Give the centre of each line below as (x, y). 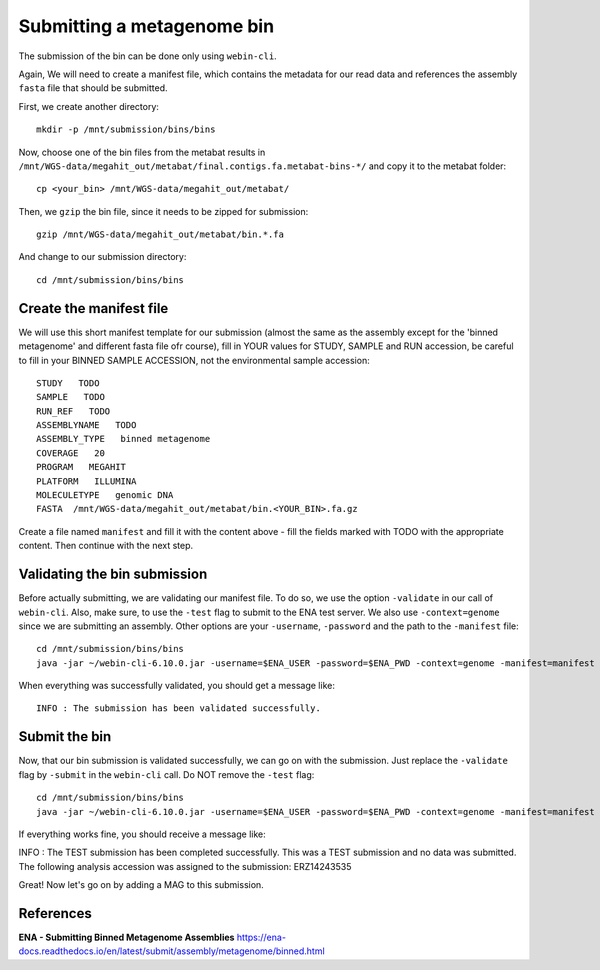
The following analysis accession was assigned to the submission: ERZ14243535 (185, 866)
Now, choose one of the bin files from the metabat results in (142, 152)
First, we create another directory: (89, 106)
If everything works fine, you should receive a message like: (142, 834)
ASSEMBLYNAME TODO (86, 425)
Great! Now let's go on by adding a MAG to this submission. (141, 885)
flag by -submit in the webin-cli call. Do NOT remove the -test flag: (166, 774)
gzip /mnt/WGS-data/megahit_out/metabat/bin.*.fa (160, 234)
